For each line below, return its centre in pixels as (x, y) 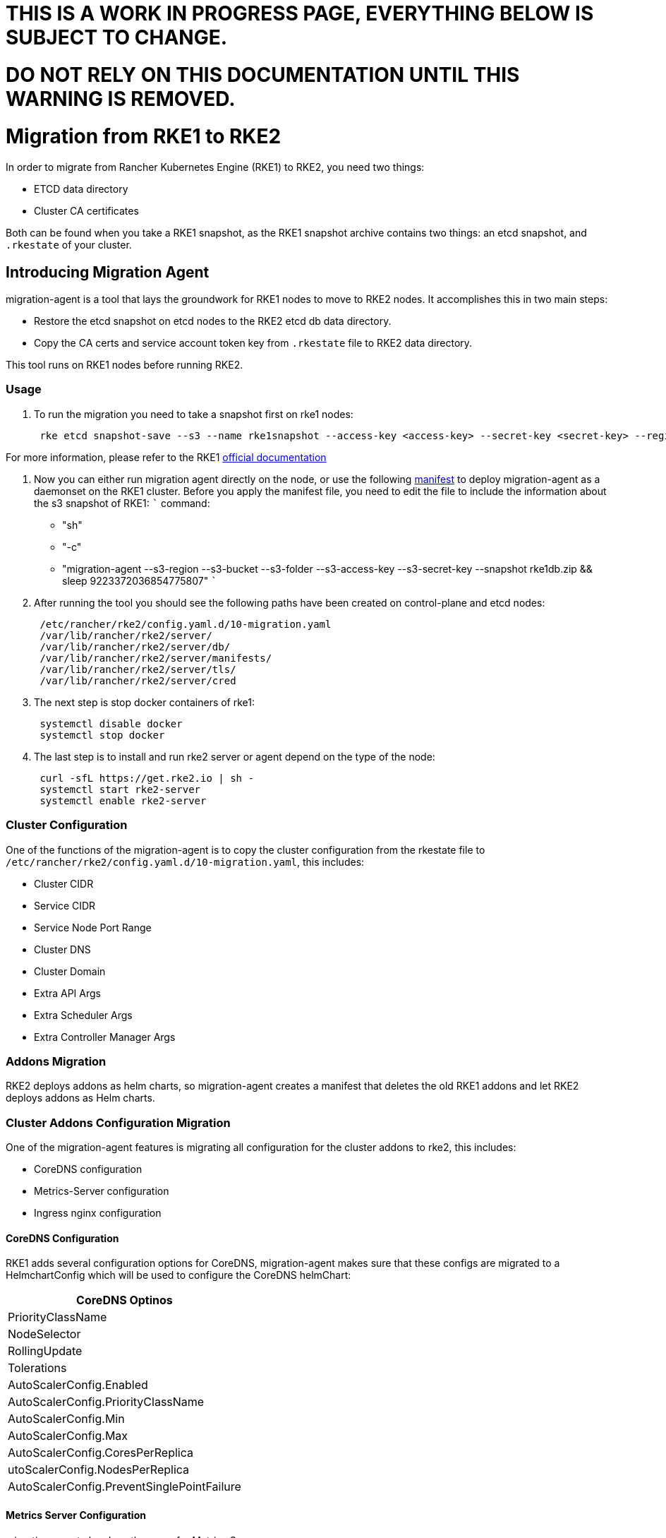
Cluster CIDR (64, 883)
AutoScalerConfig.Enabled (78, 1385)
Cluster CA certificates (86, 211)
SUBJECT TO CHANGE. (117, 37)
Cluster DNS (62, 949)
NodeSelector (44, 1334)
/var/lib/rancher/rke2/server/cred (138, 680)
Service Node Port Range (93, 927)
